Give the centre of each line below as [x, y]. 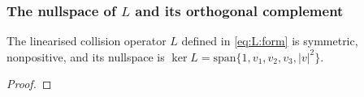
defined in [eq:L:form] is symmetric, [270, 41]
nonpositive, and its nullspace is [86, 56]
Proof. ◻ [29, 84]
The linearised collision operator [87, 41]
